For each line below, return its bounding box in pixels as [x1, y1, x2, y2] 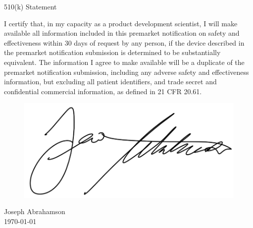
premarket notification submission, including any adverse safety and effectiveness [4, 66, 249, 77]
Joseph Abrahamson [4, 206, 65, 217]
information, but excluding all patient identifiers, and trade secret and [4, 76, 217, 87]
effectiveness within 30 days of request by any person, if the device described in [4, 37, 245, 48]
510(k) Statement [4, 1, 57, 11]
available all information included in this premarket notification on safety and [4, 28, 240, 38]
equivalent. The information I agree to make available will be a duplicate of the [4, 57, 245, 67]
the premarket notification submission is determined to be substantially [4, 47, 221, 57]
